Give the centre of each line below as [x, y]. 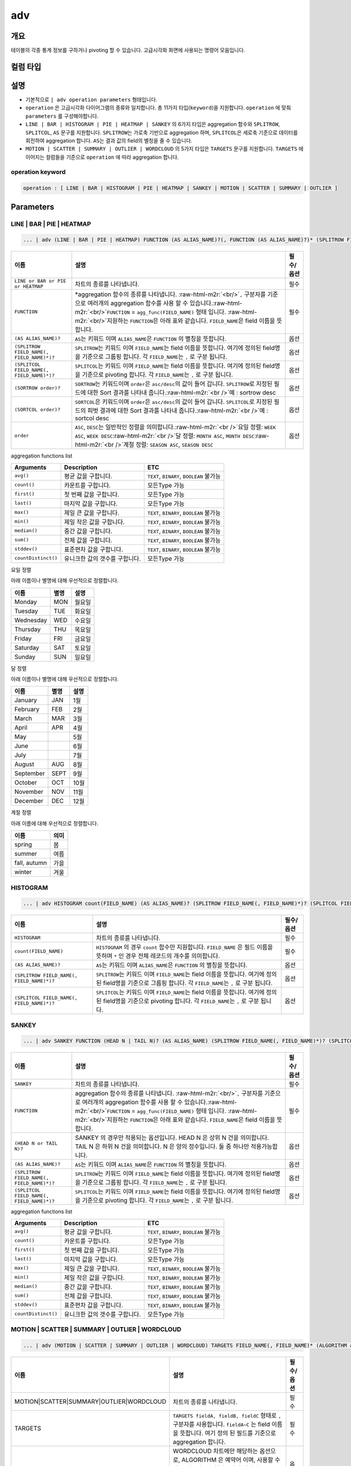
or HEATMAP [29, 286]
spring [23, 844]
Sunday [25, 657]
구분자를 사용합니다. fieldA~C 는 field [221, 1424]
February [27, 710]
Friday [23, 638]
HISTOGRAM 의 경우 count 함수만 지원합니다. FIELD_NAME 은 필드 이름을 [185, 947]
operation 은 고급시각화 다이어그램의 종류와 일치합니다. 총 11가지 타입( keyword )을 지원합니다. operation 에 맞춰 [158, 108]
